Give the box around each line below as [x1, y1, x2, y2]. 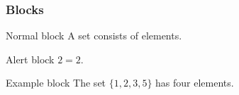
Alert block [6, 51, 55, 66]
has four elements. [155, 75, 234, 90]
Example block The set [6, 75, 106, 90]
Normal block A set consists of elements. [6, 28, 182, 43]
